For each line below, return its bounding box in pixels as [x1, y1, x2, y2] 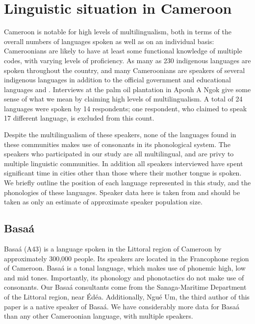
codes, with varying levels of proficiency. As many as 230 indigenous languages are [4, 55, 251, 65]
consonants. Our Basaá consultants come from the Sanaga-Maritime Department [4, 282, 247, 292]
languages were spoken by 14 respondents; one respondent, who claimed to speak [4, 103, 247, 113]
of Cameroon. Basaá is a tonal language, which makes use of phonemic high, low [4, 263, 246, 273]
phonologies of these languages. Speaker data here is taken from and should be [4, 187, 240, 197]
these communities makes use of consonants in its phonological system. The [4, 139, 230, 149]
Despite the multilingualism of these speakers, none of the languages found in [4, 129, 236, 140]
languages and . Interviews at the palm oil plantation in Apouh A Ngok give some [4, 84, 251, 94]
